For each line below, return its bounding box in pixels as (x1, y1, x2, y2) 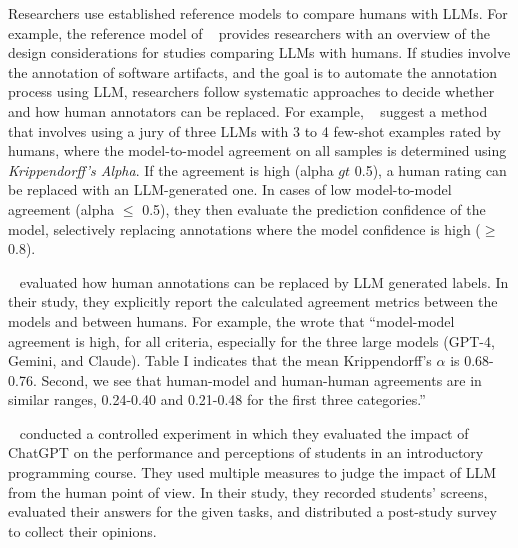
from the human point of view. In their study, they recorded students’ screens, (8, 481, 488, 502)
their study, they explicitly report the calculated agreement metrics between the (8, 291, 498, 312)
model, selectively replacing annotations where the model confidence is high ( (8, 218, 481, 239)
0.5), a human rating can (354, 159, 507, 180)
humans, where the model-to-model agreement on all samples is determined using (8, 140, 507, 161)
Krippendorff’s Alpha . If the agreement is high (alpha (8, 159, 334, 180)
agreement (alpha (8, 198, 115, 219)
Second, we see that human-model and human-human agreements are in (41, 369, 482, 390)
